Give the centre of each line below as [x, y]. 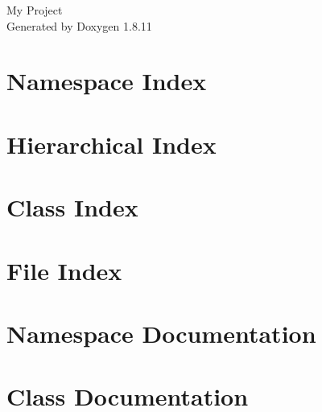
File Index [64, 270]
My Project [35, 10]
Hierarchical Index [111, 144]
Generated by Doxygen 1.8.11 [79, 25]
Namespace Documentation [161, 333]
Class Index [72, 207]
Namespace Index [107, 81]
